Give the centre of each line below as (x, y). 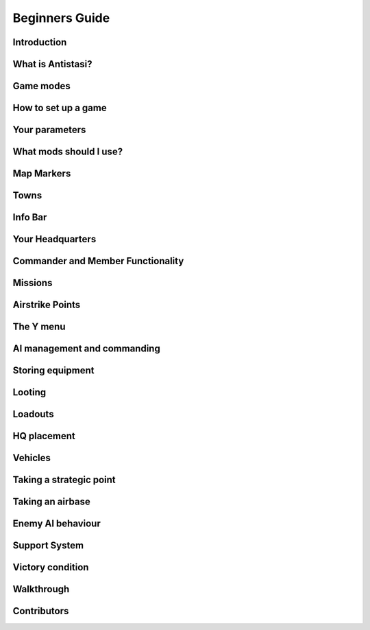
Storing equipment (53, 371)
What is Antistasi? (52, 64)
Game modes (42, 86)
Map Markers (42, 174)
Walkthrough (41, 589)
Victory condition (51, 567)
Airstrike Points (47, 305)
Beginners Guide (61, 18)
